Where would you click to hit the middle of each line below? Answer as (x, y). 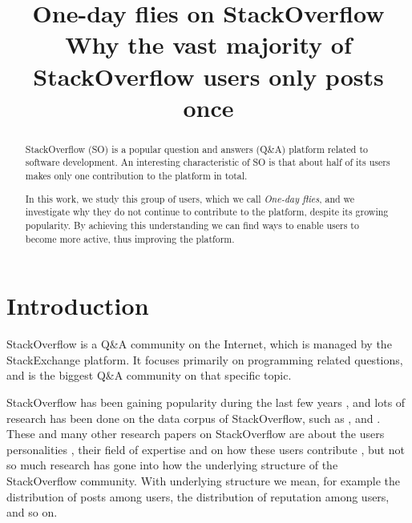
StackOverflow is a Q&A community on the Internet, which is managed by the (199, 344)
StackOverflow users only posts (208, 76)
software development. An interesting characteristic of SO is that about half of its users (208, 162)
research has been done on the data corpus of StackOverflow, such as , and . (194, 418)
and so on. (32, 512)
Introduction (78, 306)
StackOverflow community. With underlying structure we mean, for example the (204, 480)
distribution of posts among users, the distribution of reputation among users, (198, 496)
